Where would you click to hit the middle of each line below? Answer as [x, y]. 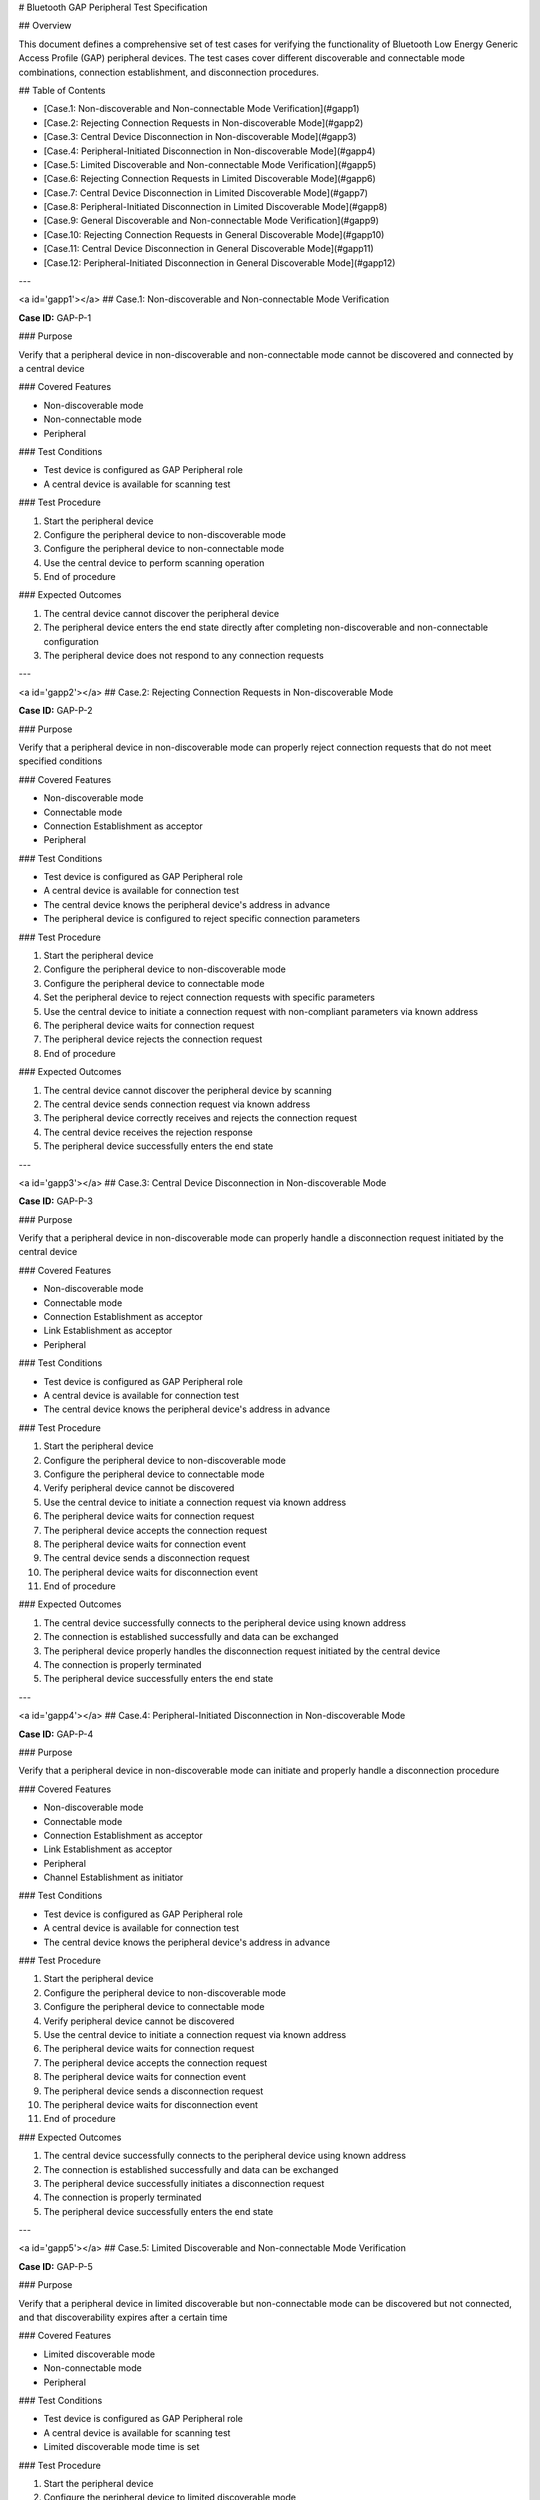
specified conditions [60, 761]
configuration [71, 641]
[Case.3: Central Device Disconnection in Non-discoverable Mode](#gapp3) [200, 137]
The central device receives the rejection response [148, 1132]
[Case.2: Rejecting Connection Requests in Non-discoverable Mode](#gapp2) [203, 122]
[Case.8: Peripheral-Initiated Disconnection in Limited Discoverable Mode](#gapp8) [215, 207]
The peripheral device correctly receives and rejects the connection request [200, 1118]
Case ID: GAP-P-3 [56, 1201]
